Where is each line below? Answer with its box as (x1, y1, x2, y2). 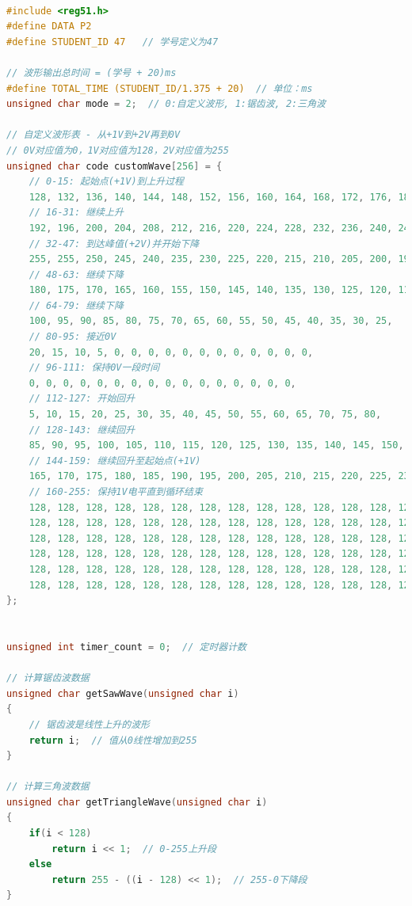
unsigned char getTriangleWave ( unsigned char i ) (6, 796, 268, 808)
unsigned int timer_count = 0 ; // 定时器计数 (6, 641, 246, 653)
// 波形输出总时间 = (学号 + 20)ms (6, 67, 177, 78)
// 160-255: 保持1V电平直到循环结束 (29, 486, 203, 497)
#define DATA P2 (6, 21, 92, 32)
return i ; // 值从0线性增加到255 (29, 734, 197, 746)
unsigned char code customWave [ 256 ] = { (6, 160, 223, 172)
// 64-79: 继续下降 (29, 299, 124, 311)
